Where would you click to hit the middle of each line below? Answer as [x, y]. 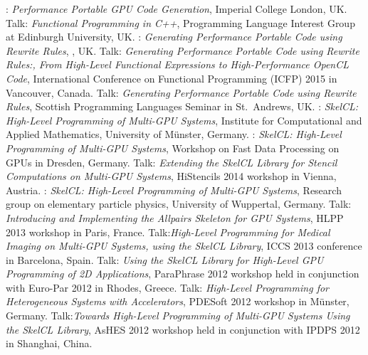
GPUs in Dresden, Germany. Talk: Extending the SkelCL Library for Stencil [172, 162]
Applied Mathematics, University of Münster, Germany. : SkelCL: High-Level [174, 134]
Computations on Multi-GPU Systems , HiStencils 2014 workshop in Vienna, [171, 176]
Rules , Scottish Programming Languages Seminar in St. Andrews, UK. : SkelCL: [182, 106]
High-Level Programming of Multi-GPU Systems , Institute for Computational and [184, 120]
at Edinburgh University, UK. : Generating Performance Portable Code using [174, 37]
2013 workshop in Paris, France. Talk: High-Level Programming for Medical [168, 232]
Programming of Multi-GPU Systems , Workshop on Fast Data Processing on [173, 148]
